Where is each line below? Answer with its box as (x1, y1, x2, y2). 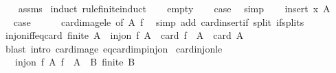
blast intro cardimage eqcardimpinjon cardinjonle (5, 41, 223, 55)
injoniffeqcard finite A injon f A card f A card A (5, 28, 244, 42)
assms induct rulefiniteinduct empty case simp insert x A (18, 1, 331, 15)
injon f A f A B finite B (14, 55, 135, 69)
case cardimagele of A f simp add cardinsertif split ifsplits (13, 14, 304, 29)
